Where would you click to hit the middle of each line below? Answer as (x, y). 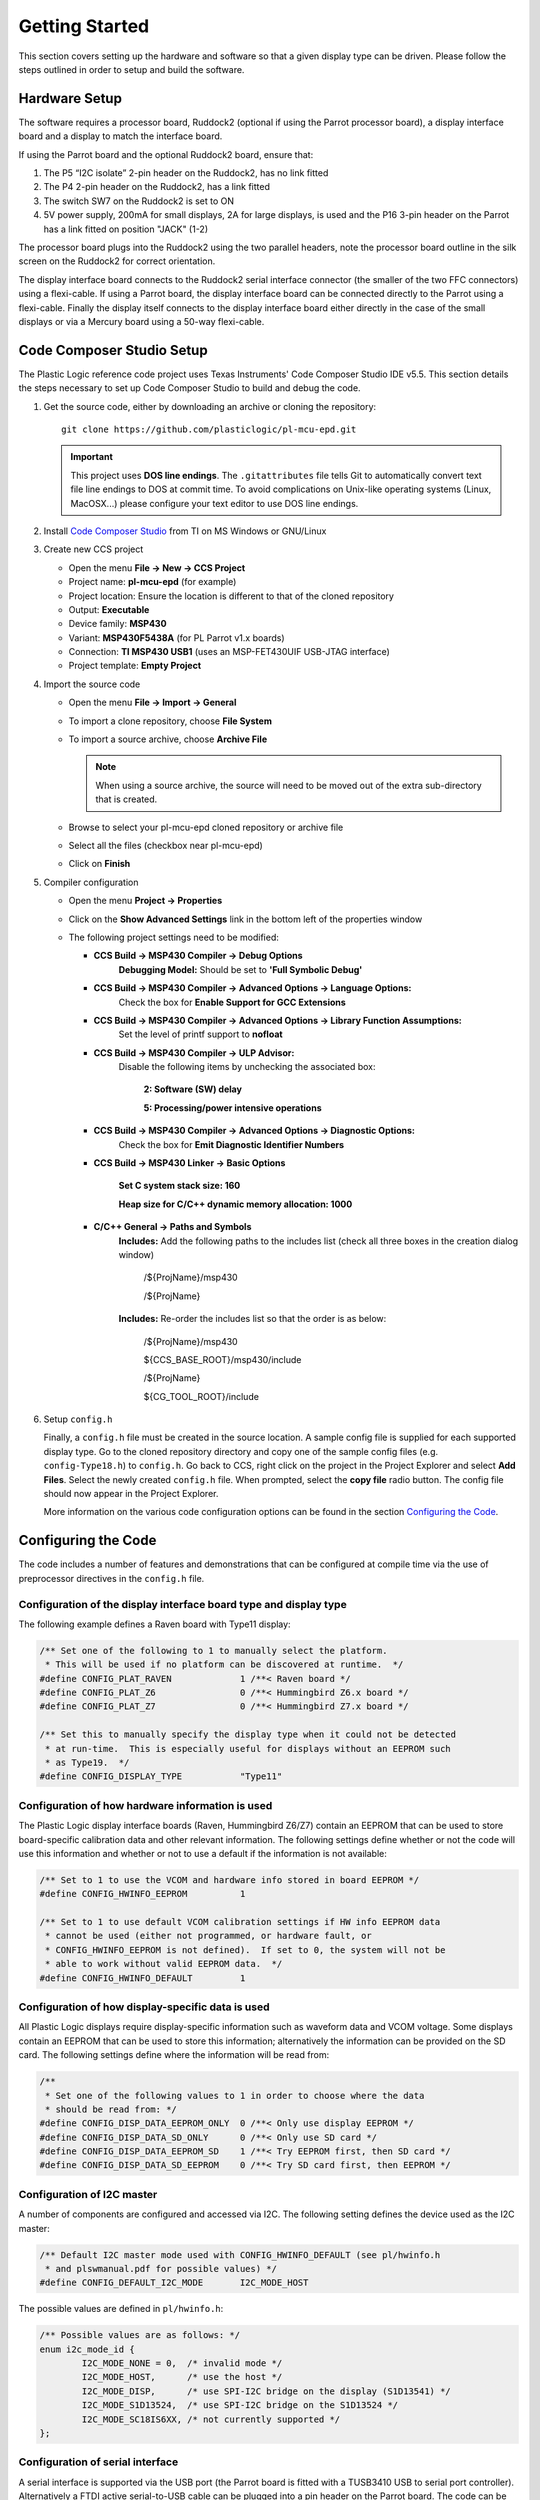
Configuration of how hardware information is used (145, 1805)
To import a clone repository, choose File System (170, 721)
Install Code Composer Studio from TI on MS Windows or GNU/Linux (185, 531)
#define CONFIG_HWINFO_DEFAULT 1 (142, 1978)
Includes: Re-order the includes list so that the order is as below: (252, 1319)
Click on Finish (99, 864)
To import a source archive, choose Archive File (168, 739)
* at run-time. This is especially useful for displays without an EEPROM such (248, 1748)
